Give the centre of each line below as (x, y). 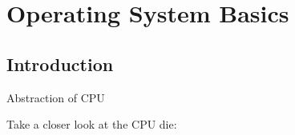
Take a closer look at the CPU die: (92, 124)
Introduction (60, 64)
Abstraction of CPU (56, 97)
